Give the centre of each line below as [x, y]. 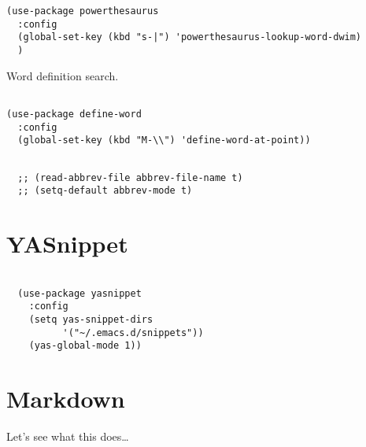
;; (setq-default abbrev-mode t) [105, 191]
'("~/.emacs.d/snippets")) [133, 332]
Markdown [66, 399]
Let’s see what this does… [68, 436]
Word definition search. [63, 75]
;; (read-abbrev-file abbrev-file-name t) [130, 177]
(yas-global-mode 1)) [85, 346]
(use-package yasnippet [79, 293]
